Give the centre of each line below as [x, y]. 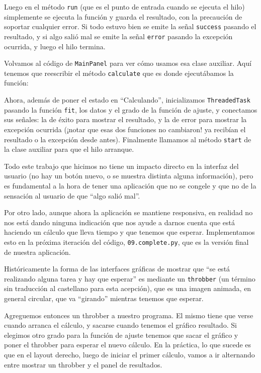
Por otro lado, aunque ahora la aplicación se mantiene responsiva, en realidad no [128, 212]
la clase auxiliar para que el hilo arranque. [69, 149]
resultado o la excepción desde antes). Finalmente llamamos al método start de [128, 139]
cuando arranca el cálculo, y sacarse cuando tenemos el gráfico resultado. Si [120, 325]
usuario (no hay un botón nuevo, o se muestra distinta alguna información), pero [129, 176]
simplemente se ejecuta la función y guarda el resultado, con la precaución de [123, 16]
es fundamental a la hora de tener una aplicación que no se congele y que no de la [130, 185]
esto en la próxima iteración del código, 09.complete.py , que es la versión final [126, 242]
